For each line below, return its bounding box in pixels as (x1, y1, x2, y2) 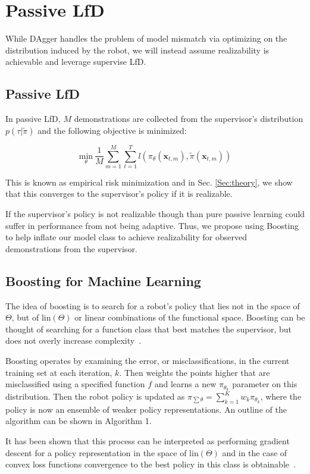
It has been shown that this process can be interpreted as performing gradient (5, 435, 290, 447)
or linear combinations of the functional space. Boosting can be (74, 311, 305, 324)
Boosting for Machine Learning (5, 271, 201, 290)
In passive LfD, (5, 112, 61, 125)
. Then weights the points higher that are (119, 366, 270, 378)
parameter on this (232, 378, 298, 390)
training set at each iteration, (5, 366, 112, 378)
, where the (260, 390, 302, 403)
